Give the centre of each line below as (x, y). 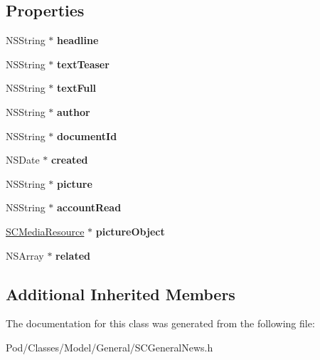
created (69, 160)
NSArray (25, 255)
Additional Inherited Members (121, 293)
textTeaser (83, 64)
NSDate (23, 160)
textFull (77, 88)
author (74, 111)
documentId (87, 136)
